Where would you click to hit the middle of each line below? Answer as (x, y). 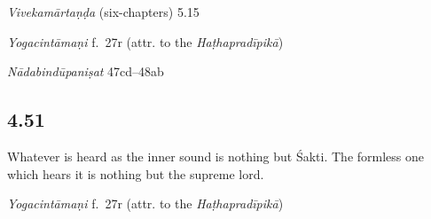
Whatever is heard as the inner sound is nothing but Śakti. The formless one (216, 156)
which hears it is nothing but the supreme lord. (136, 173)
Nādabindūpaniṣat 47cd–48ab (86, 71)
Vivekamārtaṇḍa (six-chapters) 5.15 (103, 12)
